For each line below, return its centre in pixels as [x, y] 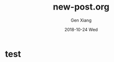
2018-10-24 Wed [81, 29]
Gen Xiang [81, 20]
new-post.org [81, 7]
